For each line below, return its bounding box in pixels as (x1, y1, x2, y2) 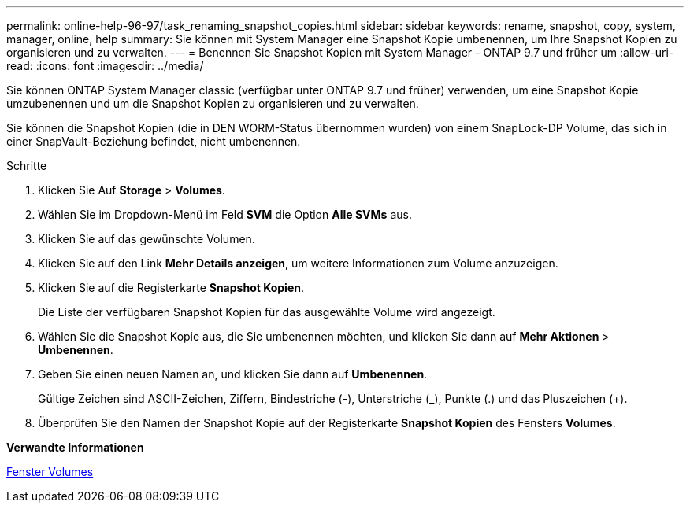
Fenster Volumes (6, 465, 94, 478)
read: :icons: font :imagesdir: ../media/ (6, 59, 204, 72)
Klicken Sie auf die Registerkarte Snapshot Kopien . (38, 281, 304, 294)
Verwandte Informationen (6, 441, 144, 454)
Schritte (6, 159, 47, 172)
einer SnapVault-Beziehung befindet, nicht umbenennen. (6, 135, 301, 148)
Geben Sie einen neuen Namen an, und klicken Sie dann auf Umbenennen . (38, 367, 428, 381)
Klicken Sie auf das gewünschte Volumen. (38, 232, 255, 245)
